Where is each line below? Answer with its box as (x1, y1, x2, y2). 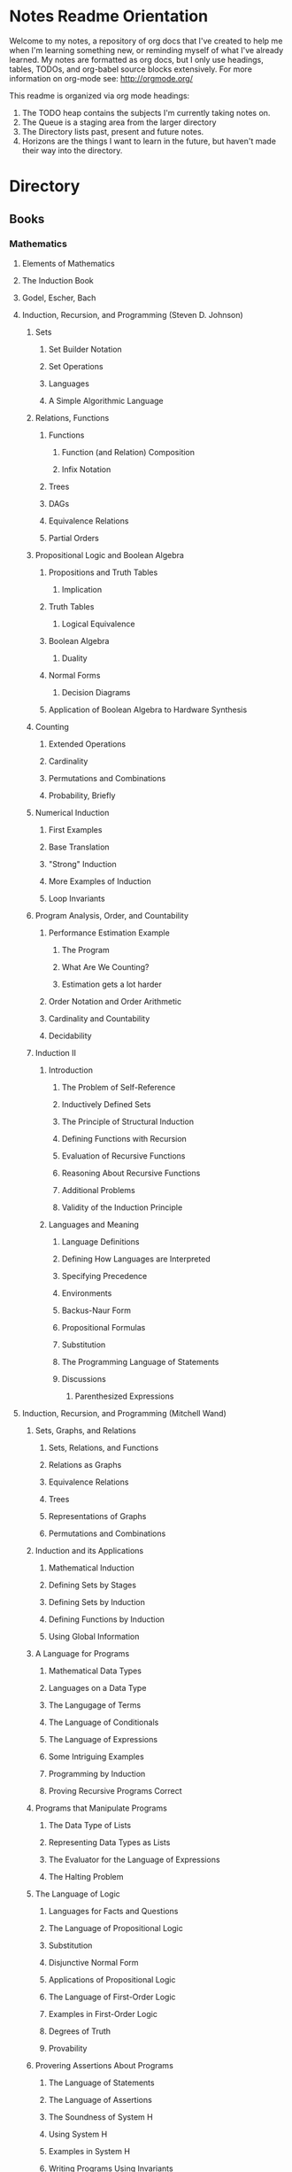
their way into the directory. (21, 144, 123, 156)
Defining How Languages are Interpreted (61, 1253, 211, 1264)
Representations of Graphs (48, 1510, 147, 1521)
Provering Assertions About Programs (35, 2060, 174, 2070)
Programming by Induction (48, 1768, 146, 1779)
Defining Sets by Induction (48, 1596, 146, 1607)
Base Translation (48, 842, 110, 852)
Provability (48, 2043, 88, 2053)
